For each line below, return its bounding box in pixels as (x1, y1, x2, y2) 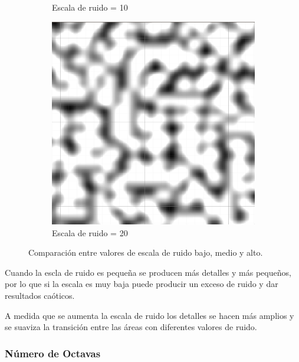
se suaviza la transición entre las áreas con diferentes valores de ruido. (5, 321, 257, 333)
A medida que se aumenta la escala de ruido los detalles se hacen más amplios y (5, 309, 294, 321)
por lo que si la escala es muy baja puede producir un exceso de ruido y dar (5, 278, 278, 290)
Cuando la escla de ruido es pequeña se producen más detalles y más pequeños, (5, 266, 291, 278)
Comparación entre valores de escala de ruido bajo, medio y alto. (28, 246, 263, 259)
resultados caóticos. (5, 289, 75, 301)
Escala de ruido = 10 (52, 1, 128, 13)
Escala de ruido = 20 (52, 226, 128, 239)
